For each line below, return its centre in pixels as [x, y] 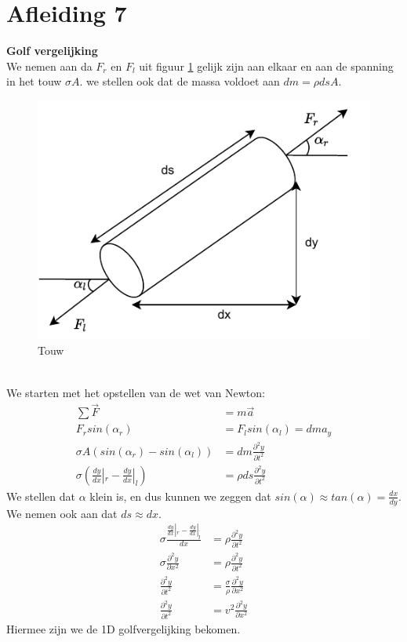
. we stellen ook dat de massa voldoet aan [180, 81]
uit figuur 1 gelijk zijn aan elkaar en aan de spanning [266, 66]
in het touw [34, 81]
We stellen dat [41, 496]
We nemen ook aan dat [62, 513]
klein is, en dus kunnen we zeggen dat [180, 496]
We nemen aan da [49, 66]
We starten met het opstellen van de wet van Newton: [136, 392]
